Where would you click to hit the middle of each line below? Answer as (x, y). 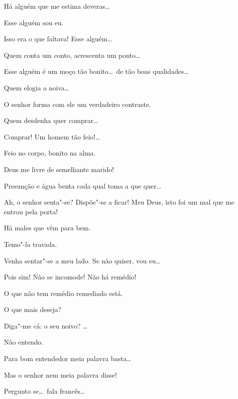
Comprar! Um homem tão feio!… (52, 136)
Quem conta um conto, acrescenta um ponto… (72, 55)
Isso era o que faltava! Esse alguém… (58, 39)
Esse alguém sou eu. (34, 22)
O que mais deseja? (33, 309)
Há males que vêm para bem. (47, 228)
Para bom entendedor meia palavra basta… (68, 358)
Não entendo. (24, 342)
